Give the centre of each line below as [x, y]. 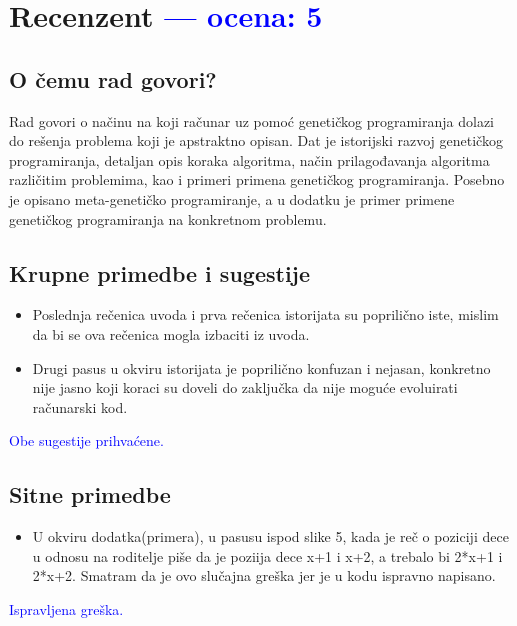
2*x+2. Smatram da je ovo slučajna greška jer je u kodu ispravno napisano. [264, 575]
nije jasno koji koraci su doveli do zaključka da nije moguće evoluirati [245, 387]
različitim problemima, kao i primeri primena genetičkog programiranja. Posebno [257, 179]
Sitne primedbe [90, 494]
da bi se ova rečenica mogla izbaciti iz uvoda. [171, 333]
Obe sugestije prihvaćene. [86, 440]
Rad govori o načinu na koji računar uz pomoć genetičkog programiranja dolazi [252, 120]
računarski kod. [80, 406]
